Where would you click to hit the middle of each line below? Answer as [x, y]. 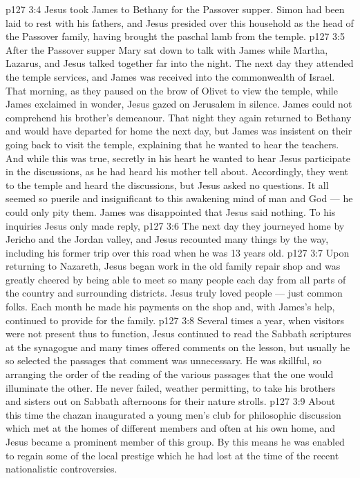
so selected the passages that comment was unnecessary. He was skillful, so [164, 360]
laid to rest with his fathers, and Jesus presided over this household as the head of [180, 22]
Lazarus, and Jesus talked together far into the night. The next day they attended [180, 63]
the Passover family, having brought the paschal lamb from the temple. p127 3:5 [175, 36]
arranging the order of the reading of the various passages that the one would [170, 374]
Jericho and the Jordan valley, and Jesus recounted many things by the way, [167, 239]
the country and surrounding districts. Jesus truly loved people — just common [174, 293]
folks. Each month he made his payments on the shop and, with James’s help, [170, 307]
